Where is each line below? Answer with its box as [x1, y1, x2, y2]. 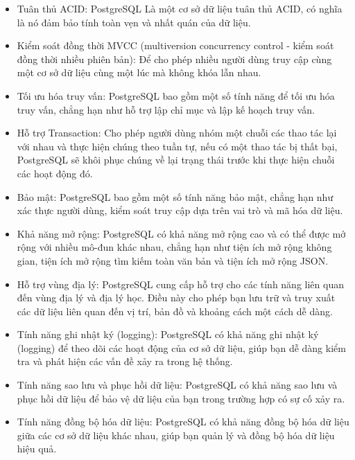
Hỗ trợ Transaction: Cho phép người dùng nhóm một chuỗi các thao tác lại [17, 125, 337, 140]
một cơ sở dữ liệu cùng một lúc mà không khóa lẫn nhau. [17, 65, 261, 80]
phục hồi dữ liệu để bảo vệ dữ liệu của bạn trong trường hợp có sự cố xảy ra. [17, 391, 345, 405]
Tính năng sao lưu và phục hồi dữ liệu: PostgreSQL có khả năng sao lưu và [17, 378, 338, 392]
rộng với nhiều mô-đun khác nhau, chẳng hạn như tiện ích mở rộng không [17, 240, 332, 254]
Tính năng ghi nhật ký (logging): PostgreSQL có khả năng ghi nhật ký [17, 327, 319, 342]
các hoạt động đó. [17, 166, 93, 180]
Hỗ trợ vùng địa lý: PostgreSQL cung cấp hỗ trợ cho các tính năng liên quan [17, 276, 344, 291]
